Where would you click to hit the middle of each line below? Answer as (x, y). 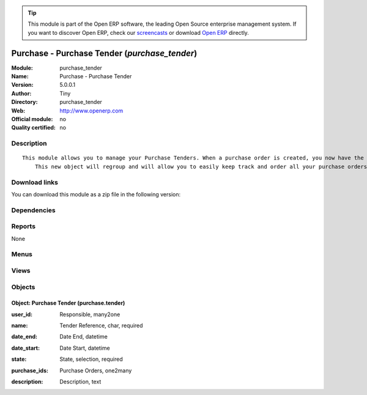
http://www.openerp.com (91, 111)
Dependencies (34, 210)
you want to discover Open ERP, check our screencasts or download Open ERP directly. (138, 32)
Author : (21, 93)
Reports (24, 226)
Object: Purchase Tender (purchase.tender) (68, 303)
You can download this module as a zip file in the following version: (96, 194)
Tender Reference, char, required (101, 326)
